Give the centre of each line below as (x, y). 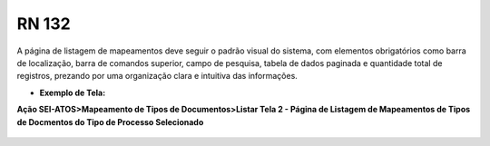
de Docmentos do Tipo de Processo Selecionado (110, 122)
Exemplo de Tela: (73, 92)
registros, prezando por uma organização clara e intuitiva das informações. (157, 76)
